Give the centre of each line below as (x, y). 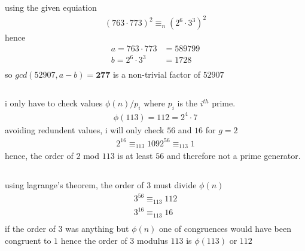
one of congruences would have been (225, 228)
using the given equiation (51, 7)
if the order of (30, 228)
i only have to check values (54, 103)
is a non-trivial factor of (156, 74)
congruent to (28, 240)
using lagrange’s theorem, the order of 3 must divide (101, 185)
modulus (152, 240)
